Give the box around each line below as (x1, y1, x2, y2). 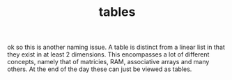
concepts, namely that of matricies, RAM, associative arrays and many (7, 58, 210, 66)
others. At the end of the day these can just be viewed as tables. (7, 65, 192, 73)
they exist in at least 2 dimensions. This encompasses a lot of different (7, 50, 210, 59)
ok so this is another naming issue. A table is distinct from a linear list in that (7, 43, 225, 52)
